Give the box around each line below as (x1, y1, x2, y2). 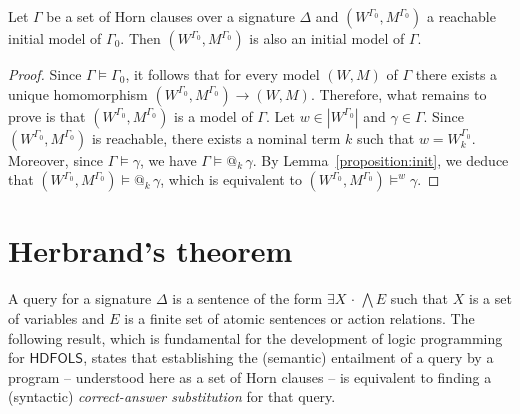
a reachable (427, 6, 496, 26)
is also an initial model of (249, 28, 405, 48)
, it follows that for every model (125, 64, 320, 84)
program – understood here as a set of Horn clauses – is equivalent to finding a (8, 366, 492, 387)
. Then (120, 28, 161, 48)
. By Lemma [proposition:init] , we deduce (252, 149, 509, 170)
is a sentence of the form (172, 288, 323, 309)
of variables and (8, 307, 105, 328)
